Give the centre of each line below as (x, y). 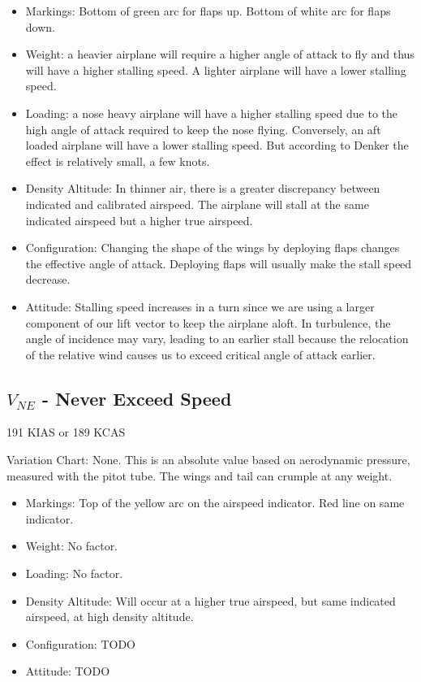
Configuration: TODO (81, 643)
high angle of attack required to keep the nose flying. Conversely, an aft (203, 129)
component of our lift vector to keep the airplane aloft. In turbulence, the (208, 322)
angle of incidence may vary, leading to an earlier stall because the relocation (217, 339)
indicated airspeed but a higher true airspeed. (139, 220)
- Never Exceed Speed (137, 398)
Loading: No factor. (74, 573)
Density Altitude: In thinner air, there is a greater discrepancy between (203, 188)
